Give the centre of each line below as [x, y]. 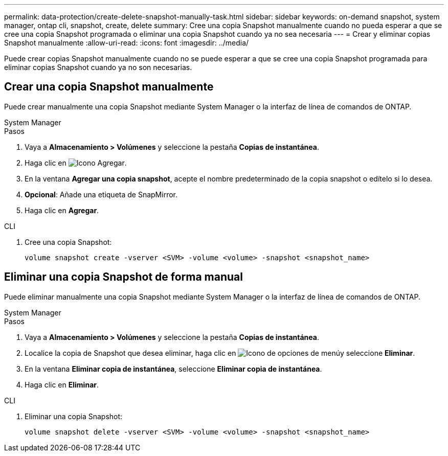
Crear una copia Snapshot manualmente [109, 87]
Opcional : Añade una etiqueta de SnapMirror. [101, 194]
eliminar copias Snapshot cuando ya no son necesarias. [98, 67]
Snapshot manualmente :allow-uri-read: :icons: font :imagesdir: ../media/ [127, 43]
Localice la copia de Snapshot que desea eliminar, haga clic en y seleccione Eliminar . [220, 353]
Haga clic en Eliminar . [62, 384]
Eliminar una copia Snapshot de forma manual [124, 277]
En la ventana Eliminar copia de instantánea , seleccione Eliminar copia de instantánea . [173, 369]
